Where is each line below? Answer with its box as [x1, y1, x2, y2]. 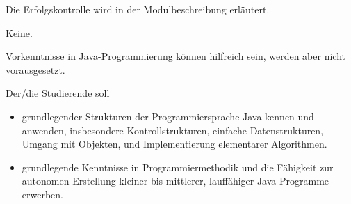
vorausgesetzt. [6, 62, 65, 77]
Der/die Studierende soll [6, 86, 110, 100]
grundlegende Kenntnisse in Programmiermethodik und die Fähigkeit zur [22, 159, 334, 174]
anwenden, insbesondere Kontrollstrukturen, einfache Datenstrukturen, [22, 123, 324, 137]
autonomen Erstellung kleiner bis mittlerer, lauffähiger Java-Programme [22, 173, 329, 188]
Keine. [6, 25, 33, 40]
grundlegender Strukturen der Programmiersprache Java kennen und [22, 109, 314, 123]
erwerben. [22, 187, 63, 201]
